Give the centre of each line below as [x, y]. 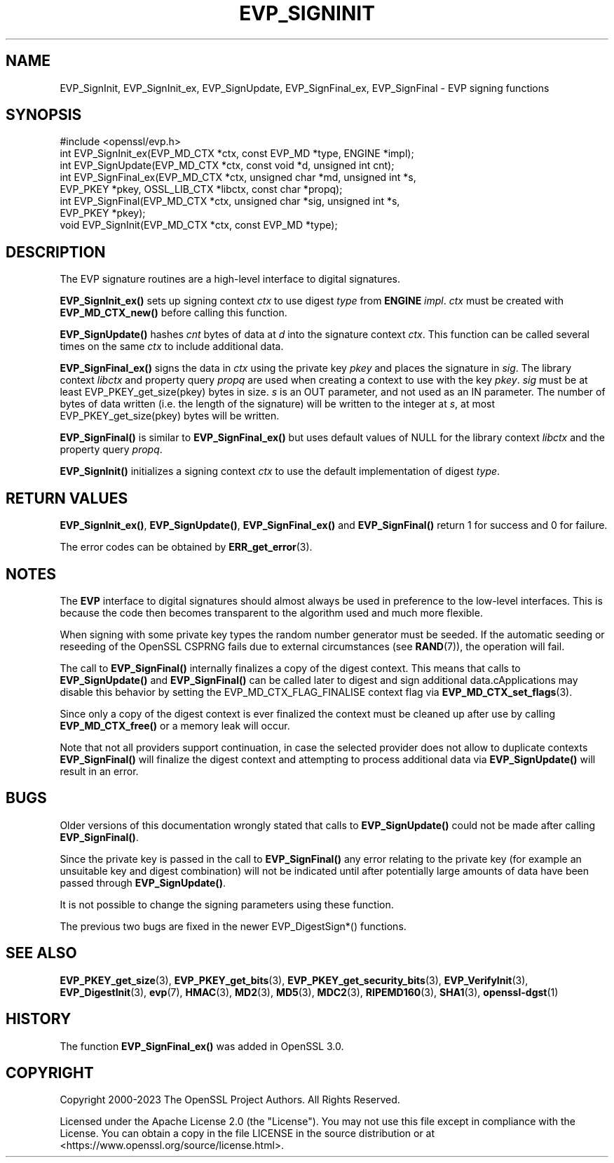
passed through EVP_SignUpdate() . [143, 882]
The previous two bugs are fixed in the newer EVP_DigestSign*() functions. [233, 926]
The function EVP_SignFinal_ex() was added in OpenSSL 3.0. [202, 1046]
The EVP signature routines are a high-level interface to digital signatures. [230, 279]
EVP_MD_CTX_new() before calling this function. [173, 313]
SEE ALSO [41, 953]
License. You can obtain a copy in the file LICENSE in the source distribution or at [247, 1134]
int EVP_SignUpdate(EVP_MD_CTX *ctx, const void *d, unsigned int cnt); [227, 166]
